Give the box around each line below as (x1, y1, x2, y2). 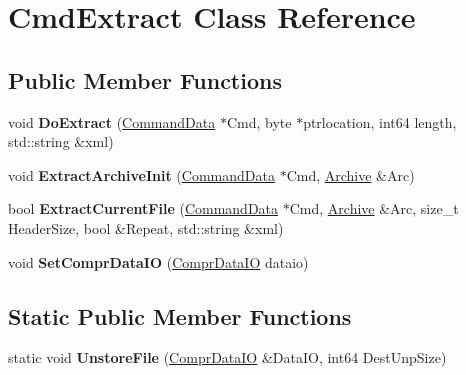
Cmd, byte (226, 111, 292, 132)
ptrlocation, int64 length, (303, 111, 457, 132)
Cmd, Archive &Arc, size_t (289, 198, 459, 219)
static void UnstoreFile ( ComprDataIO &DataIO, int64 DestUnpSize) (8, 347, 447, 368)
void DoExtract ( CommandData (8, 111, 216, 132)
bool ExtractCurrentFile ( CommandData (8, 198, 279, 219)
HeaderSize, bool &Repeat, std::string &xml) (8, 217, 284, 238)
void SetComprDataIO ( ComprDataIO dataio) (8, 251, 309, 272)
